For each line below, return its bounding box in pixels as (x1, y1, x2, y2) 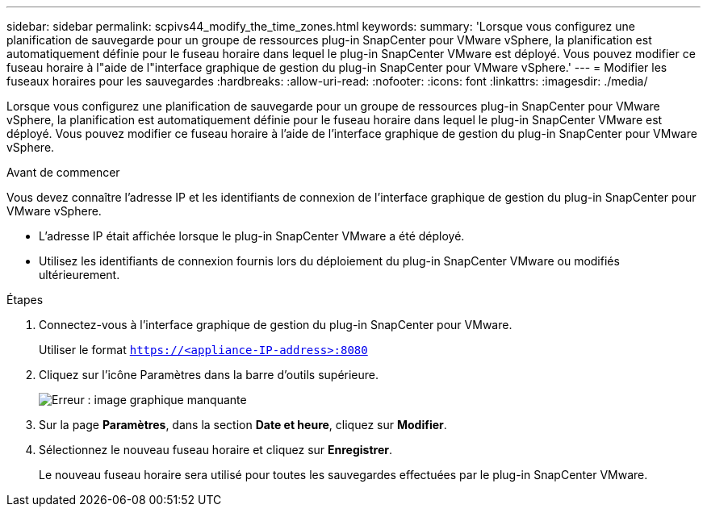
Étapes (6, 293, 44, 307)
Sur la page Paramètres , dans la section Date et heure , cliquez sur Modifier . (39, 418, 447, 432)
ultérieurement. (39, 268, 120, 282)
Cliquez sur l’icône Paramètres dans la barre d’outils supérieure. (39, 368, 379, 382)
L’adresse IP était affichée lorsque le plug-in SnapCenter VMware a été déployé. (39, 229, 465, 243)
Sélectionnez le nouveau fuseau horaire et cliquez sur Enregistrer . (39, 443, 392, 457)
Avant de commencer (6, 165, 120, 179)
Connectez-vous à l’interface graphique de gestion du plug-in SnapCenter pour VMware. (39, 318, 512, 332)
